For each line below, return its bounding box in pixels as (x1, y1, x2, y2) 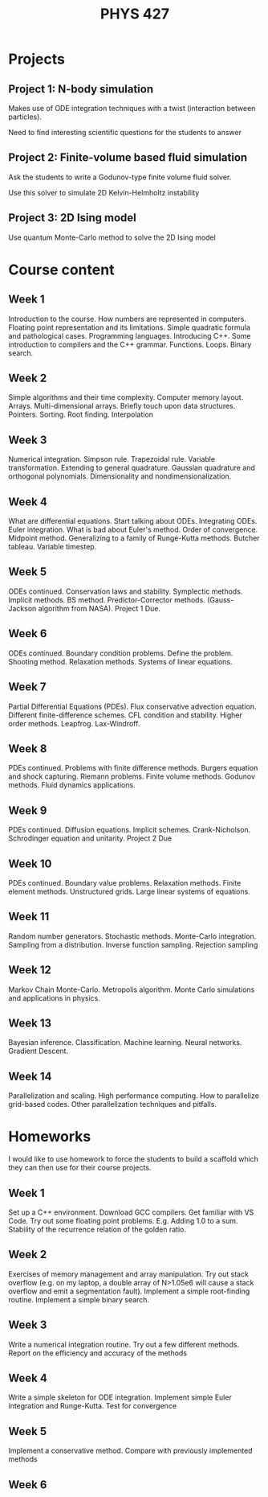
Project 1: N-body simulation (8, 82, 154, 96)
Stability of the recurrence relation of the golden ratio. (8, 1224, 187, 1234)
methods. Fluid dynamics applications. (8, 780, 136, 790)
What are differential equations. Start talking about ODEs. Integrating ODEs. (8, 516, 258, 526)
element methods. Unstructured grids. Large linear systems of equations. (8, 886, 250, 896)
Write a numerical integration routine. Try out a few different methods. (8, 1339, 239, 1349)
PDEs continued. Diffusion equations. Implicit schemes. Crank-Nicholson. (8, 825, 251, 835)
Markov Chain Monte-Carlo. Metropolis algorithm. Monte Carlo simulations (8, 985, 255, 994)
